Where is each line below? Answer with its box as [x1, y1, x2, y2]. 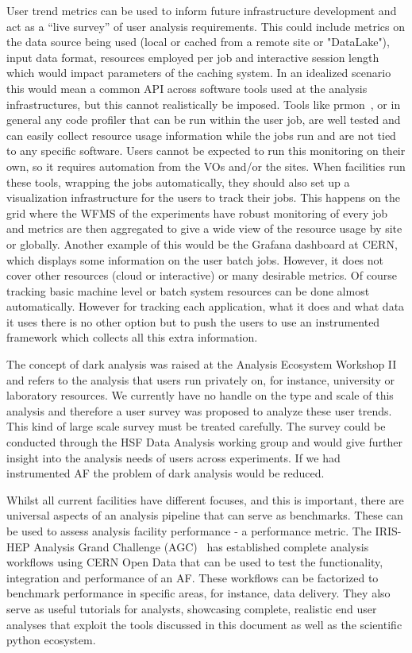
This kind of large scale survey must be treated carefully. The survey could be [6, 418, 386, 435]
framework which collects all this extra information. [6, 329, 258, 346]
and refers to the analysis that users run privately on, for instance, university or [6, 371, 395, 388]
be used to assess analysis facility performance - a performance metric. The [6, 523, 372, 539]
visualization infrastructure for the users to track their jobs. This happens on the [6, 189, 400, 206]
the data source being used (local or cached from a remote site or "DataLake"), [6, 33, 390, 50]
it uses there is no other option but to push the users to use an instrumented [6, 313, 380, 330]
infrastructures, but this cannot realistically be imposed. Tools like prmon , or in [6, 95, 401, 112]
